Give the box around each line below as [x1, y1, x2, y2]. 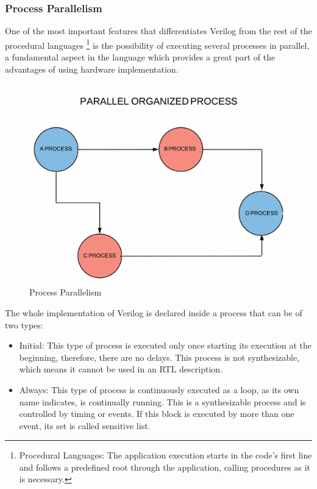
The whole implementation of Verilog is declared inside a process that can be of [5, 306, 302, 319]
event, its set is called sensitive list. [19, 419, 151, 432]
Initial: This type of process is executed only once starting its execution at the [19, 339, 312, 352]
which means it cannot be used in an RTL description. [19, 363, 223, 375]
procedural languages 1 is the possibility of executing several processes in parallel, [5, 37, 310, 51]
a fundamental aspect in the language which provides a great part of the [5, 51, 276, 63]
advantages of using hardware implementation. [5, 62, 179, 75]
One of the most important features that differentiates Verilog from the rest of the [5, 24, 312, 37]
